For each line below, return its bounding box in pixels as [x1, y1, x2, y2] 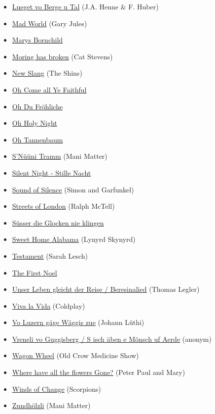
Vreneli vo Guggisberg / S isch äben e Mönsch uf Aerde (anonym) [12, 333, 212, 344]
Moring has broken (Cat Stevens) [12, 51, 113, 61]
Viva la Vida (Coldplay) [12, 300, 85, 311]
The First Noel [12, 267, 57, 277]
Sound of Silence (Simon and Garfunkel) [12, 184, 134, 194]
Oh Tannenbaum [12, 134, 63, 144]
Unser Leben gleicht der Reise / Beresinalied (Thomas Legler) [12, 284, 200, 294]
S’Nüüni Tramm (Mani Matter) [12, 151, 107, 161]
